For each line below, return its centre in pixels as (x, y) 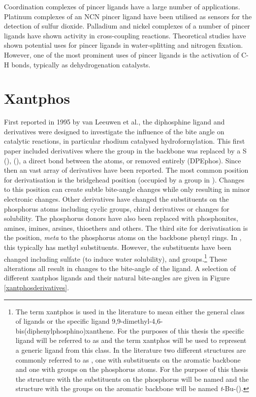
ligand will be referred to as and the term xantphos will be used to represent (131, 340)
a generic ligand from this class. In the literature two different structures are (131, 350)
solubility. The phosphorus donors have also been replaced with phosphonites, (121, 218)
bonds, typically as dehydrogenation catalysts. (81, 64)
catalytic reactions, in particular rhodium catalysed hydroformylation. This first (125, 141)
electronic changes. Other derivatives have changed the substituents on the (116, 199)
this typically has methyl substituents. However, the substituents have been (118, 247)
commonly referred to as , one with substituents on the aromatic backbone (128, 359)
